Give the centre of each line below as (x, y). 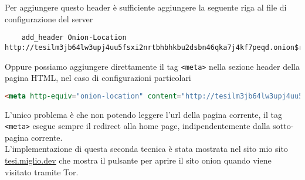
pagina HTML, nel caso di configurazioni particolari (98, 78)
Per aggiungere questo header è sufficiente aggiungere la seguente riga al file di (146, 7)
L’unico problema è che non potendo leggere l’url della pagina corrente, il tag (143, 114)
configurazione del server (49, 18)
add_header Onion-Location (74, 38)
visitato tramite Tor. (42, 171)
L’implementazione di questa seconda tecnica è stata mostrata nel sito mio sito (146, 149)
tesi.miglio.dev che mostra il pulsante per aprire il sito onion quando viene (138, 160)
